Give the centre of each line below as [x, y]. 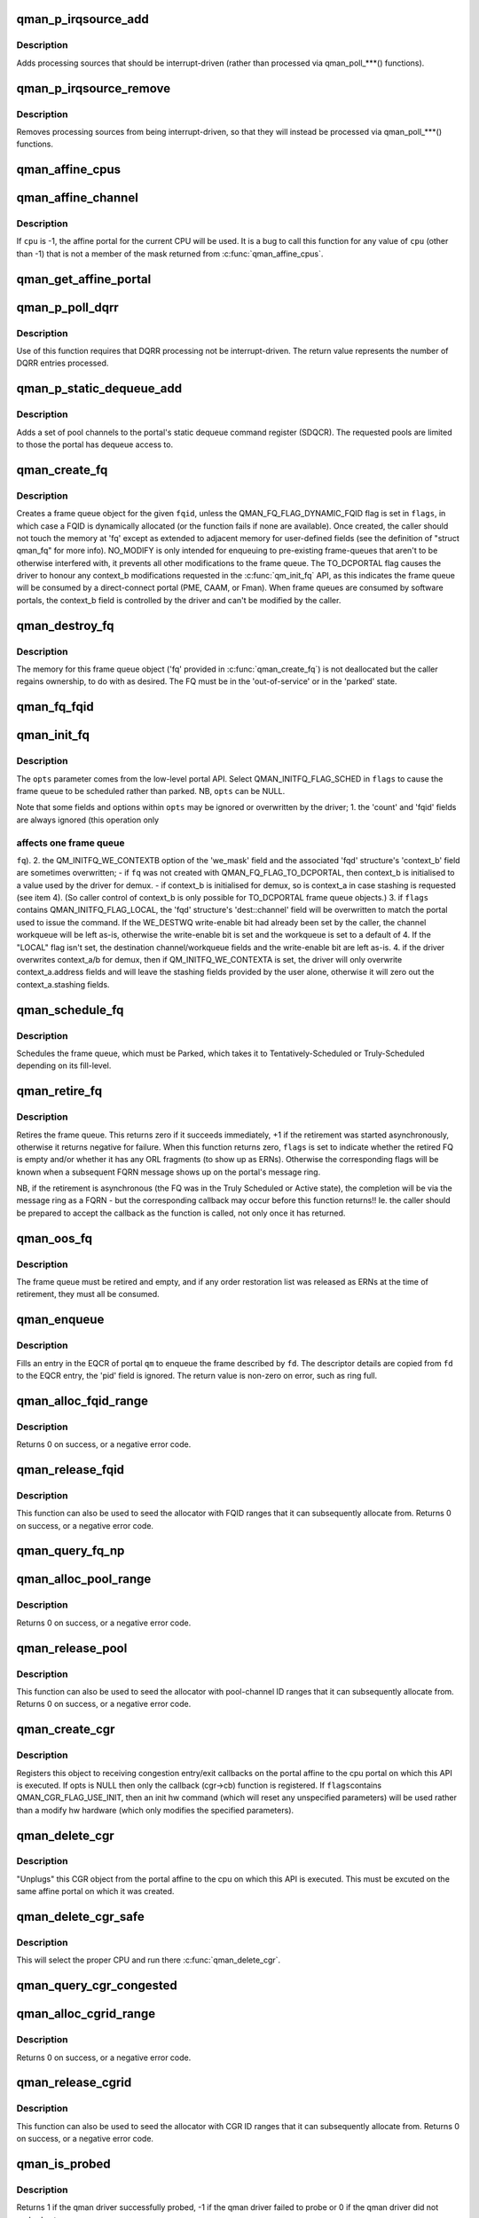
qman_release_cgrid [74, 2083]
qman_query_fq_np [71, 1551]
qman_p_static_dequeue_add [99, 389]
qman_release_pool [72, 1648]
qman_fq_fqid [55, 707]
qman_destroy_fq [65, 625]
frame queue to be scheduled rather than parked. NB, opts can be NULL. [151, 790]
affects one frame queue [71, 843]
